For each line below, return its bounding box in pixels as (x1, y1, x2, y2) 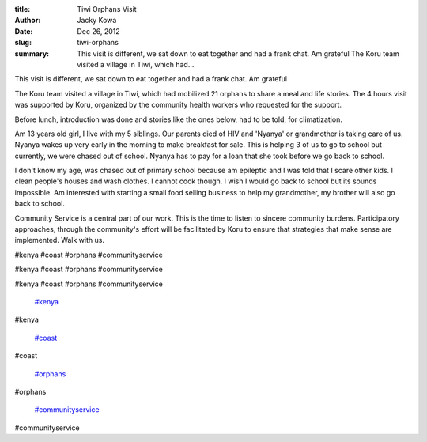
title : (14, 5, 31, 13)
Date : (14, 26, 33, 36)
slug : (14, 38, 32, 47)
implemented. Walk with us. (14, 236, 104, 245)
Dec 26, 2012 (77, 26, 120, 36)
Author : (14, 16, 41, 25)
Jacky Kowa (77, 16, 117, 25)
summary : (14, 48, 50, 59)
